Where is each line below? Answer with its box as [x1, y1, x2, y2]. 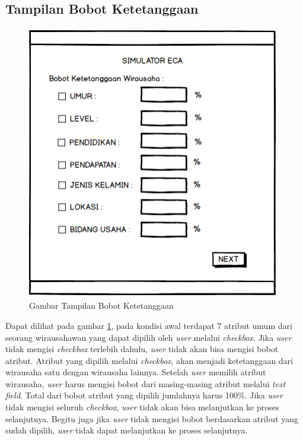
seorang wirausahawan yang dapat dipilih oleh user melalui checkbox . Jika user [5, 331, 292, 343]
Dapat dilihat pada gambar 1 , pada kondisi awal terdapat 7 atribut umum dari [5, 319, 292, 331]
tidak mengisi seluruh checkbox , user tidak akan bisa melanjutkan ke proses [5, 401, 279, 413]
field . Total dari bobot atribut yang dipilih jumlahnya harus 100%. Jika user [5, 389, 283, 401]
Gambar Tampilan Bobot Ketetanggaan [29, 299, 174, 312]
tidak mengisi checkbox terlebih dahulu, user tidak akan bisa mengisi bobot [5, 343, 279, 355]
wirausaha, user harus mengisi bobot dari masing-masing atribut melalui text [5, 377, 286, 390]
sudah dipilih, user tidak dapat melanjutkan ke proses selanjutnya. [5, 424, 248, 436]
